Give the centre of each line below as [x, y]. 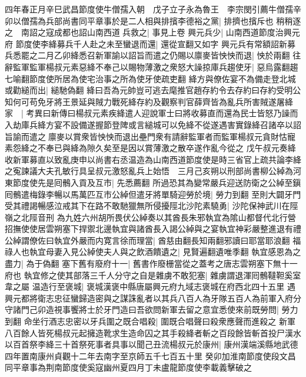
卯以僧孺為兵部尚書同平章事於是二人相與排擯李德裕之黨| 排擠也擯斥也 [139, 20]
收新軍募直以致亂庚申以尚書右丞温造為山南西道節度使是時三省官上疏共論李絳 [153, 159]
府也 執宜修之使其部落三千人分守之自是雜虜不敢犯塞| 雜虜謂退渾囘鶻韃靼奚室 [153, 275]
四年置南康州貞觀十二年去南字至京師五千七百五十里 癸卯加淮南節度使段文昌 [150, 355]
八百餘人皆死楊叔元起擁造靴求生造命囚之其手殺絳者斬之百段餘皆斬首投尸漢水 [153, 332]
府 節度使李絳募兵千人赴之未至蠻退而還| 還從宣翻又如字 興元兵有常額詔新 [146, 43]
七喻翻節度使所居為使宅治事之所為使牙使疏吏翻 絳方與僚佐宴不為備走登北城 [150, 78]
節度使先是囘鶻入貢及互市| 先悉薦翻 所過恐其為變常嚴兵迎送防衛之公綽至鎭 [157, 182]
